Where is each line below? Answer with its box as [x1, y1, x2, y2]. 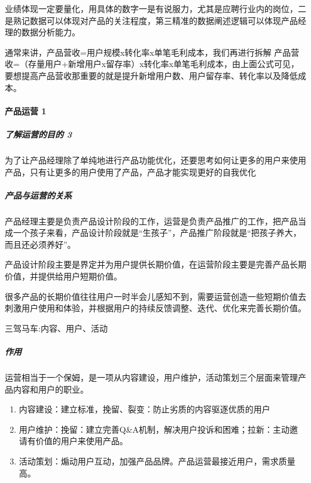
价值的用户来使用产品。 [35, 435, 128, 447]
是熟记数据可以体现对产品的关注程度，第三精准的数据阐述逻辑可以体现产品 [5, 14, 298, 26]
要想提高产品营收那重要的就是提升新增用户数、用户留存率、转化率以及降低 [5, 69, 298, 81]
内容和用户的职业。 [13, 382, 89, 395]
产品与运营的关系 [5, 189, 72, 201]
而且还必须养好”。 [5, 238, 76, 250]
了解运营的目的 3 [5, 127, 72, 140]
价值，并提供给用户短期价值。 [5, 270, 122, 282]
